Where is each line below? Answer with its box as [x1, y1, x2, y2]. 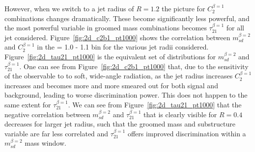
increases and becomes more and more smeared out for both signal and [4, 80, 218, 90]
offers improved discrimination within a [127, 128, 246, 138]
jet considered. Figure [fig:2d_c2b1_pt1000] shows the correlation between [4, 32, 230, 42]
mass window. [25, 138, 66, 148]
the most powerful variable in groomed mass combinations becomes [4, 23, 207, 33]
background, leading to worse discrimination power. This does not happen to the [4, 90, 248, 100]
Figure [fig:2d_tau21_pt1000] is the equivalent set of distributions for [4, 51, 216, 61]
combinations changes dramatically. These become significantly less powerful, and [4, 13, 250, 23]
